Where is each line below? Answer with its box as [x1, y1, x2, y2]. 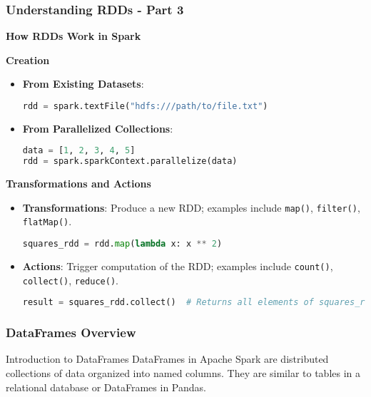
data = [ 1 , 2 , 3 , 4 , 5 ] [22, 145, 136, 156]
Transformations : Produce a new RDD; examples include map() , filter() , [22, 200, 360, 215]
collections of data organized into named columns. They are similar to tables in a [6, 366, 361, 380]
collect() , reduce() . [22, 272, 118, 287]
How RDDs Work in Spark [6, 29, 141, 43]
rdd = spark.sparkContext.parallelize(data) [22, 156, 238, 167]
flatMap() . [22, 214, 72, 229]
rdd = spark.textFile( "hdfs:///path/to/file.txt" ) [22, 101, 268, 111]
